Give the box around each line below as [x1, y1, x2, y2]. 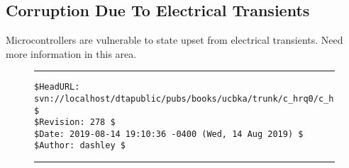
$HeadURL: [34, 82, 80, 92]
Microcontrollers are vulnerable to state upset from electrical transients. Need [6, 32, 343, 47]
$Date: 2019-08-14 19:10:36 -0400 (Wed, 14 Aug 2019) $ [34, 128, 304, 139]
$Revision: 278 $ [34, 117, 116, 128]
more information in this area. [6, 46, 137, 61]
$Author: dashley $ [34, 140, 126, 151]
